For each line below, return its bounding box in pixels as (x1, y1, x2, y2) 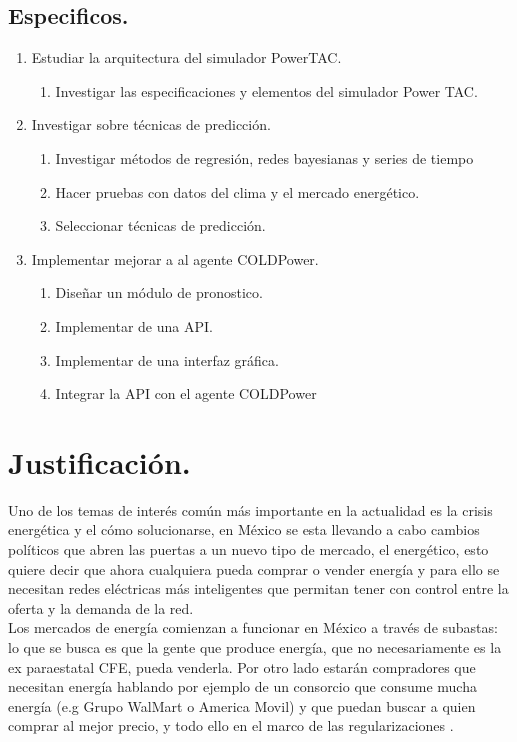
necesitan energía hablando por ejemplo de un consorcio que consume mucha (8, 676, 477, 697)
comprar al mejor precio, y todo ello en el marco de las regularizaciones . (8, 715, 454, 736)
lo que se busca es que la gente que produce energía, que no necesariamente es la (8, 637, 502, 658)
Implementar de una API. (55, 315, 213, 336)
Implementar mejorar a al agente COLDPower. (31, 248, 319, 269)
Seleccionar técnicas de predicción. (55, 215, 266, 236)
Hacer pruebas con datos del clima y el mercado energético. (55, 181, 420, 202)
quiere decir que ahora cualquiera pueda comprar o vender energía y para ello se (8, 558, 500, 579)
